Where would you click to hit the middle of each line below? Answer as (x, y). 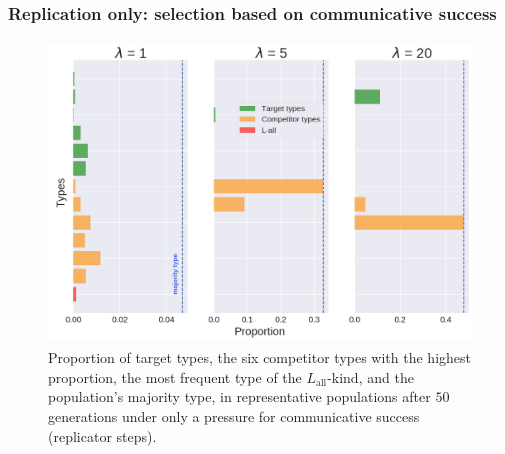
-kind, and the (370, 376)
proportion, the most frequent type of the (175, 376)
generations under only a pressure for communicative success (234, 415)
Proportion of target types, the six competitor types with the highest (260, 357)
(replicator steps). (102, 435)
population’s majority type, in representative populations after (239, 396)
